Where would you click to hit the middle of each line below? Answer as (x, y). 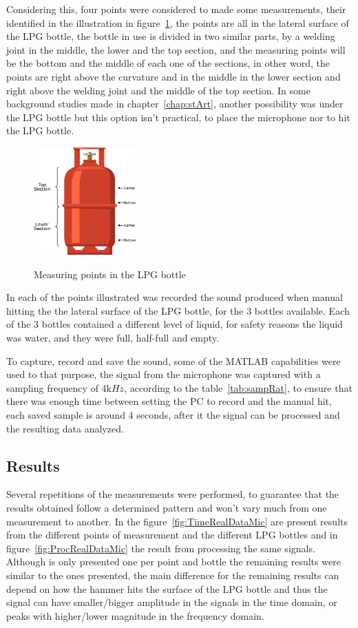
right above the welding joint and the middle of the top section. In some (158, 90)
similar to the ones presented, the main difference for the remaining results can (173, 575)
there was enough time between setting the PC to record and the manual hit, (169, 401)
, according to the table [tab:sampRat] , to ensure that (238, 387)
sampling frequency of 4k (59, 387)
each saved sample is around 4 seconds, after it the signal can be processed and (173, 414)
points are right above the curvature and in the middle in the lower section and (173, 76)
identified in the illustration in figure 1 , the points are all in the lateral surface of (178, 22)
